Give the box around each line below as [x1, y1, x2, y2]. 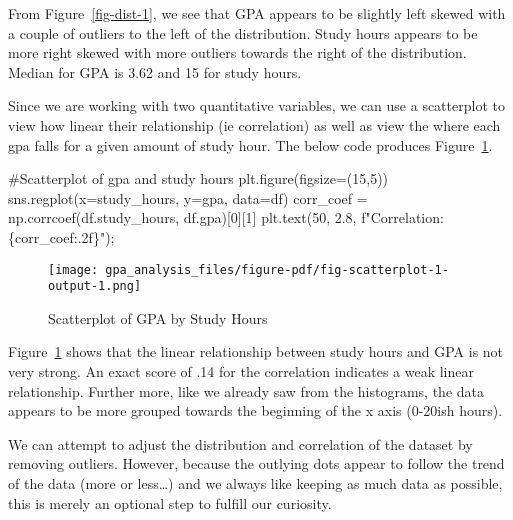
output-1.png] [48, 279, 142, 294]
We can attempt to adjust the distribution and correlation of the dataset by [8, 433, 473, 454]
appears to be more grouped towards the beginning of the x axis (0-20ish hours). [8, 400, 503, 421]
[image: [48, 262, 99, 277]
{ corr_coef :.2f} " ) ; [8, 226, 115, 247]
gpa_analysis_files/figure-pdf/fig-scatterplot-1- [105, 262, 449, 277]
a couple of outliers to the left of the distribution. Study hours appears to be [8, 22, 478, 43]
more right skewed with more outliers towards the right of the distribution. [8, 42, 467, 63]
